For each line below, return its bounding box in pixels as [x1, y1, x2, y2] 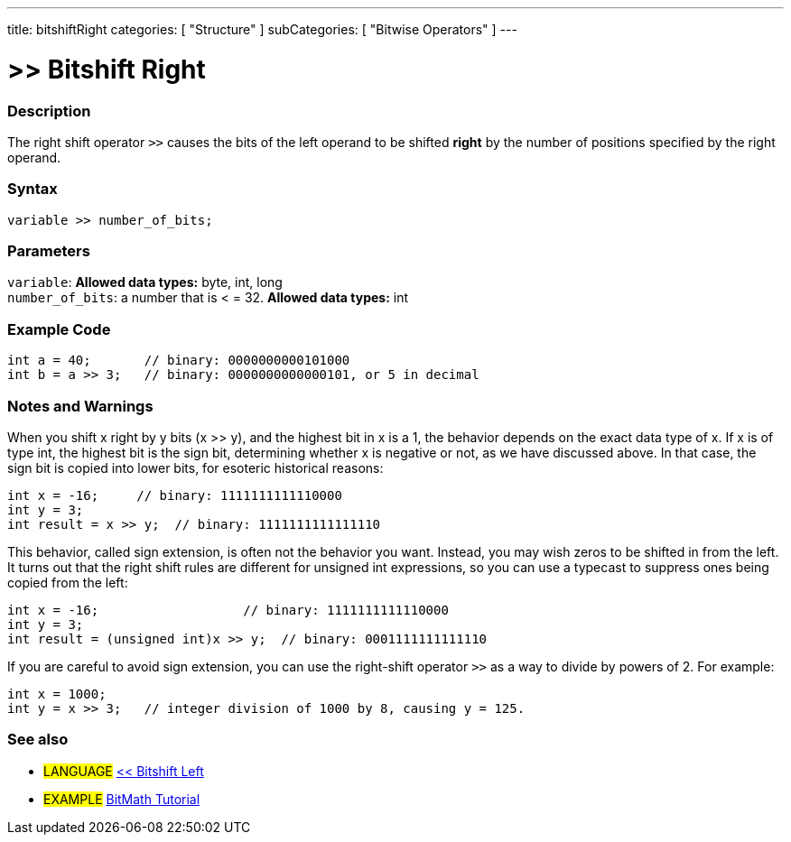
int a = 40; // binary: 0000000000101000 [7, 353, 350, 368]
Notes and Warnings [7, 396, 154, 415]
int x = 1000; [7, 686, 107, 701]
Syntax [7, 180, 58, 199]
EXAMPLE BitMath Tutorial [43, 791, 200, 807]
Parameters [7, 242, 90, 260]
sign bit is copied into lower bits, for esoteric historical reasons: [7, 459, 384, 476]
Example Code [7, 319, 111, 338]
